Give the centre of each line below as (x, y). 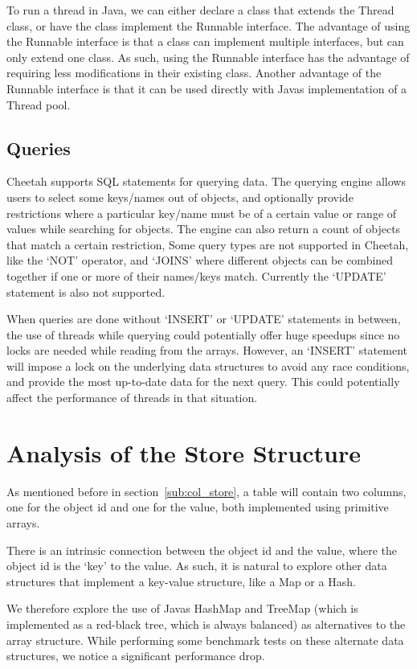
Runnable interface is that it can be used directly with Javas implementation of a (207, 88)
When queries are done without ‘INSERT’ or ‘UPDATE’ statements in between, (204, 319)
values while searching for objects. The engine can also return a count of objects (204, 229)
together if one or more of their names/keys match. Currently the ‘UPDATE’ (196, 275)
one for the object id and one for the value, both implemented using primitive (198, 507)
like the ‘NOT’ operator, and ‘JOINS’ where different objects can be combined (200, 260)
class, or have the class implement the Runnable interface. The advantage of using (208, 25)
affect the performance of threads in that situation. (132, 398)
